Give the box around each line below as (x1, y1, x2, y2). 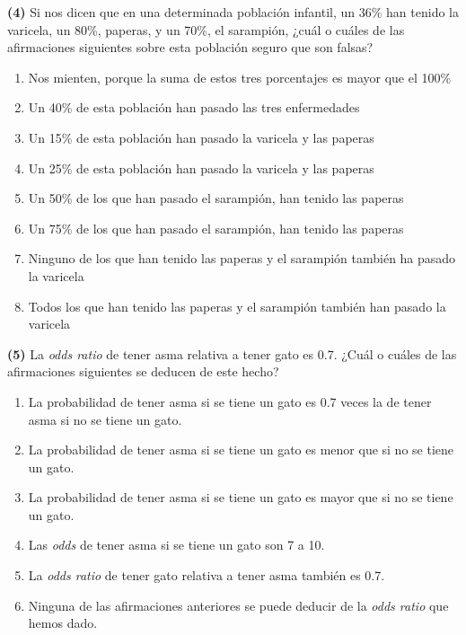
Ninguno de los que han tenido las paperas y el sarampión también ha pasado (28, 249, 456, 268)
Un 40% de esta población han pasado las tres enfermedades (28, 98, 360, 117)
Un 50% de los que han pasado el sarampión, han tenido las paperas (28, 189, 404, 207)
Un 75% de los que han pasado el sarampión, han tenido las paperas (28, 218, 404, 237)
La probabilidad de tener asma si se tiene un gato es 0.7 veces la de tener (28, 392, 432, 410)
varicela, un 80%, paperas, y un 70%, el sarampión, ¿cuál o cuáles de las (7, 20, 405, 39)
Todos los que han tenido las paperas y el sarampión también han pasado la (28, 296, 446, 315)
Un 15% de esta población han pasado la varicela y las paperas (28, 128, 374, 146)
